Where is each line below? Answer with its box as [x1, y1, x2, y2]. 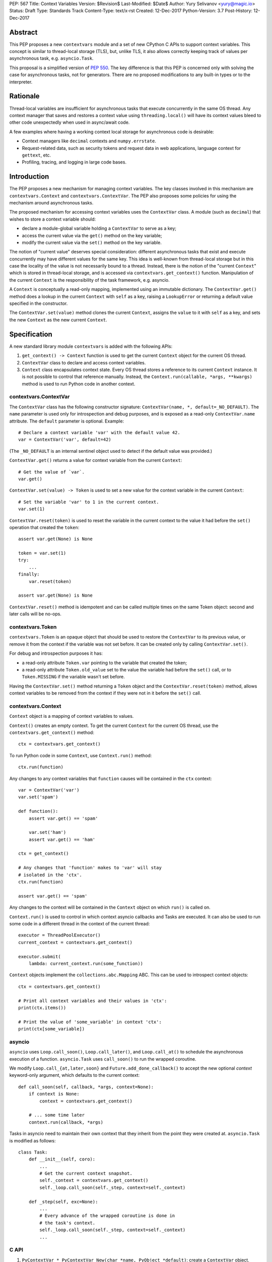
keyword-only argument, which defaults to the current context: [9, 1072, 140, 1078]
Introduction [9, 172, 49, 181]
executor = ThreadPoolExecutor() [18, 932, 101, 938]
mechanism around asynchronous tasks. [9, 199, 94, 205]
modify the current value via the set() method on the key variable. [22, 239, 162, 245]
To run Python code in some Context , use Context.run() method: [9, 752, 152, 758]
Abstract [9, 28, 38, 36]
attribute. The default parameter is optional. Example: [9, 418, 124, 424]
